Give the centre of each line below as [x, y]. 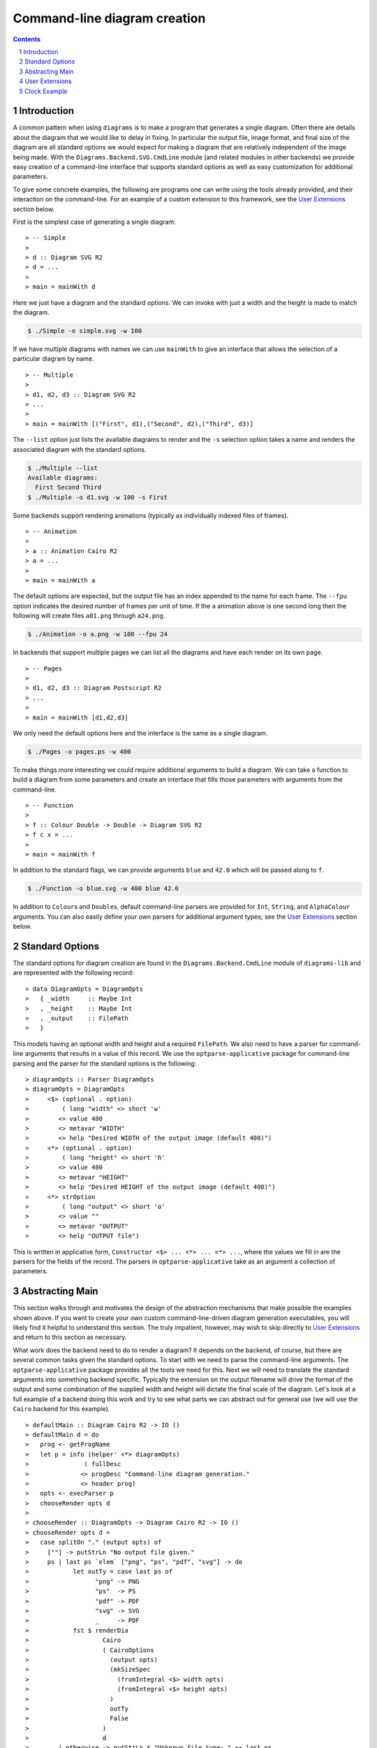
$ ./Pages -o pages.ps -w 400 [79, 751]
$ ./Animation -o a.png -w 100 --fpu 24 [97, 634]
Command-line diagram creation [109, 18]
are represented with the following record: [73, 973]
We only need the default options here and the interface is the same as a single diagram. [140, 733]
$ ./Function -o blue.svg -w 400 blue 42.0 [103, 889]
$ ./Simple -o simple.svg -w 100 [85, 331]
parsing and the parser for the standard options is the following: [105, 1063]
